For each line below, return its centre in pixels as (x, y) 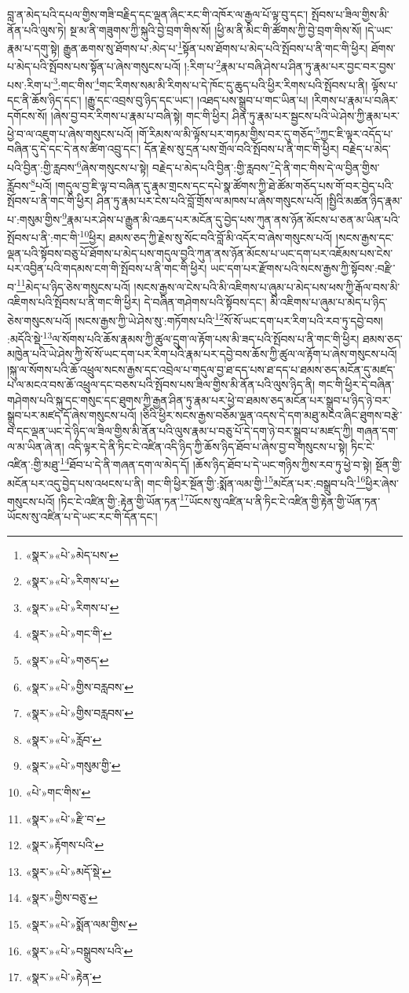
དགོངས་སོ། (27, 115)
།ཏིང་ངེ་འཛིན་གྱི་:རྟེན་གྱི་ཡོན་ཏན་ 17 (124, 500)
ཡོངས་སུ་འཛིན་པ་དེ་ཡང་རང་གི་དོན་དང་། (82, 516)
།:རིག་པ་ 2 (203, 65)
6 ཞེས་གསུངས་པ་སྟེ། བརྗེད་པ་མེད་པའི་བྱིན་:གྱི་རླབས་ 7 (175, 166)
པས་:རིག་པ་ (30, 84)
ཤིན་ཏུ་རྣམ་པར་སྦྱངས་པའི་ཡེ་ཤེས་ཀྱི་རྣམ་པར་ (316, 115)
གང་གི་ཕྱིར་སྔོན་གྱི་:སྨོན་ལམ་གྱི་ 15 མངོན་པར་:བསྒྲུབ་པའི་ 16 (256, 482)
